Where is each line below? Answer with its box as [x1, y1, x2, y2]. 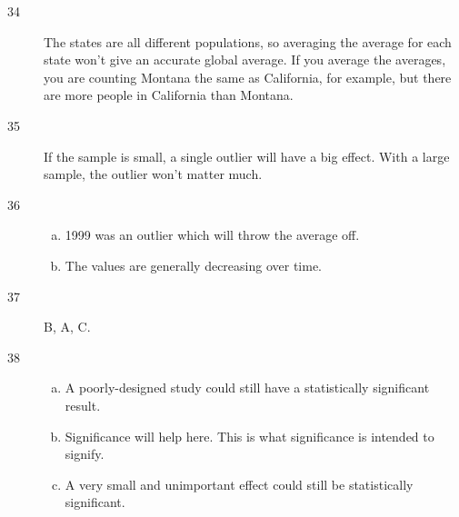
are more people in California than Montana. [44, 85, 294, 104]
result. [65, 395, 101, 414]
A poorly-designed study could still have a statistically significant [65, 378, 430, 397]
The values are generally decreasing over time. [65, 255, 323, 274]
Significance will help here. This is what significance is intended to [65, 426, 434, 445]
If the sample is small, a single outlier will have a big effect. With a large [44, 146, 450, 165]
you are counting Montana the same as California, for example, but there [44, 67, 452, 86]
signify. [65, 444, 105, 463]
